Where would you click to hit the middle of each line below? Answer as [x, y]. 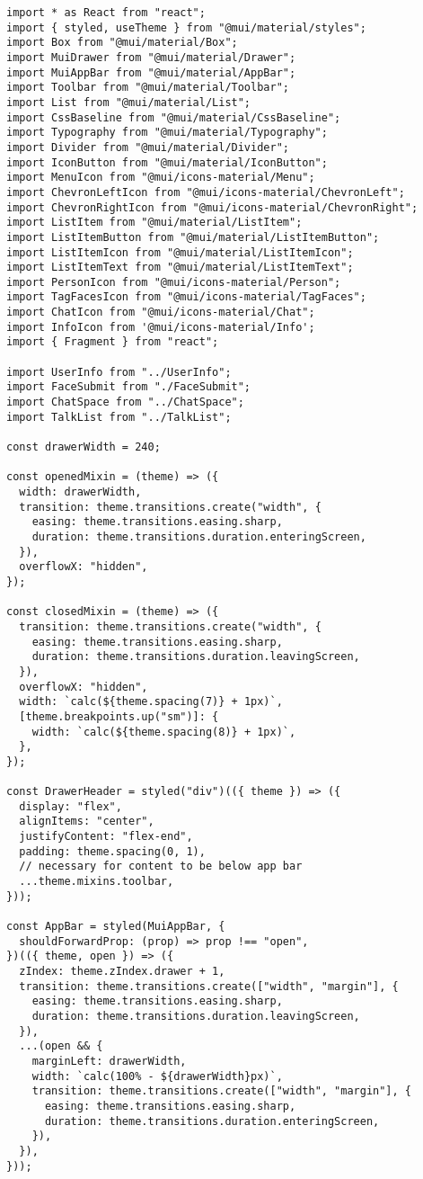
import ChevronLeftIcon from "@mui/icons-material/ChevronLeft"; [206, 192]
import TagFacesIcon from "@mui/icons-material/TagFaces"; [186, 297]
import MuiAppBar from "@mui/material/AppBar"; [151, 72]
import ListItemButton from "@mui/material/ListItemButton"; [193, 237]
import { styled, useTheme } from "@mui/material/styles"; [186, 27]
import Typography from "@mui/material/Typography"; [167, 133]
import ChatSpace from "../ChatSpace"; [125, 402]
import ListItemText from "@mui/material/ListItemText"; [180, 268]
